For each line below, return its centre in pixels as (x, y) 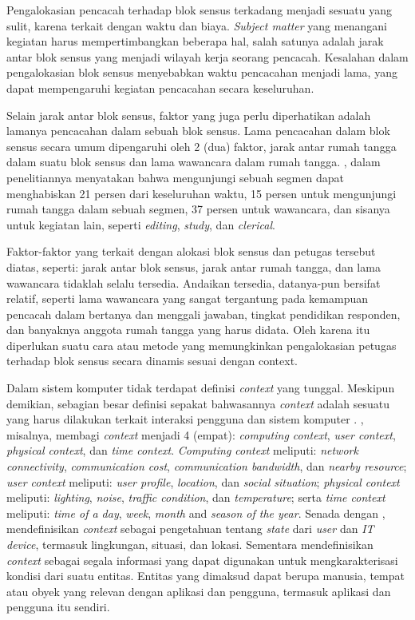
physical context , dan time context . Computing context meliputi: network (182, 450)
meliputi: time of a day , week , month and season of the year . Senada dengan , (196, 513)
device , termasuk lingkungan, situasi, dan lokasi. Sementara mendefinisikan (190, 544)
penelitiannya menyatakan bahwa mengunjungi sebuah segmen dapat (175, 177)
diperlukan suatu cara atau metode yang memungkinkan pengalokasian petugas (202, 345)
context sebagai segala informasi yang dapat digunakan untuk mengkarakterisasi (202, 560)
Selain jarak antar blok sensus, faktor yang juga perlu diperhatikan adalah (189, 115)
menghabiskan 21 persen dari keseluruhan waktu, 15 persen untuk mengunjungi (202, 193)
